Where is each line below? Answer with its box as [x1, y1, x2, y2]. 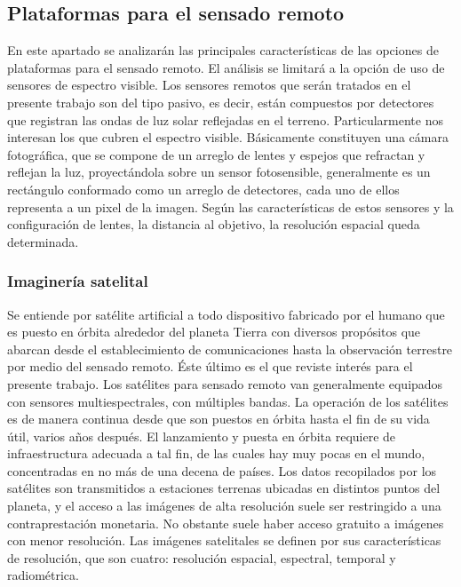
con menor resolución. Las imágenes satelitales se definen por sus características [7, 531, 441, 550]
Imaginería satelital [7, 270, 148, 292]
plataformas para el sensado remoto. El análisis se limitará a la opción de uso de [7, 58, 445, 76]
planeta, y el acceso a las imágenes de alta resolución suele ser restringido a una [7, 496, 441, 515]
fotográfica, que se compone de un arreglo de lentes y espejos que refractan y [7, 145, 425, 163]
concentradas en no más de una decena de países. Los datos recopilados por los [7, 461, 437, 480]
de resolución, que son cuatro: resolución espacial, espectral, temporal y [7, 548, 396, 567]
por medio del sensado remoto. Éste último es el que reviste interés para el [7, 357, 413, 376]
